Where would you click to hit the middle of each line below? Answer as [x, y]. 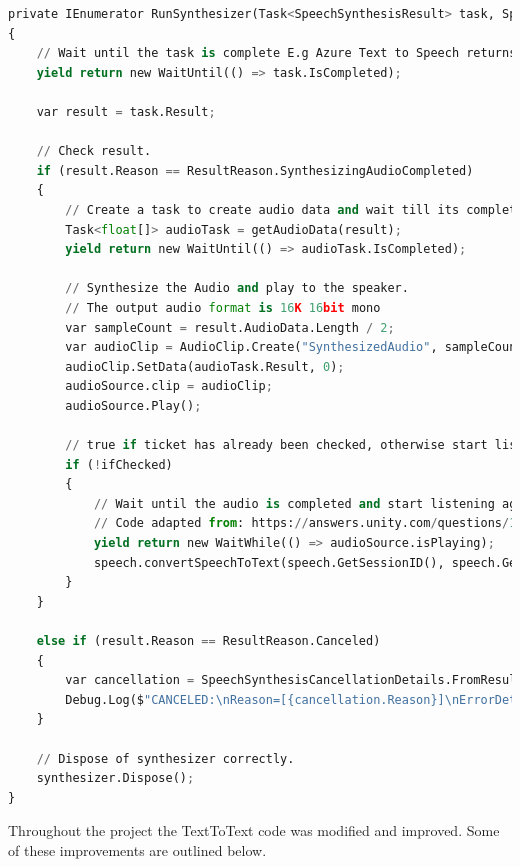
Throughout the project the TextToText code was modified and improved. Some [254, 830]
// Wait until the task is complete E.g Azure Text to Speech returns [276, 53]
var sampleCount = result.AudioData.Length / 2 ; [230, 327]
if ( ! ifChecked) [119, 464]
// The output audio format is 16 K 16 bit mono [223, 307]
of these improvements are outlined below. [137, 849]
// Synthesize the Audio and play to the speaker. [237, 288]
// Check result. [94, 151]
